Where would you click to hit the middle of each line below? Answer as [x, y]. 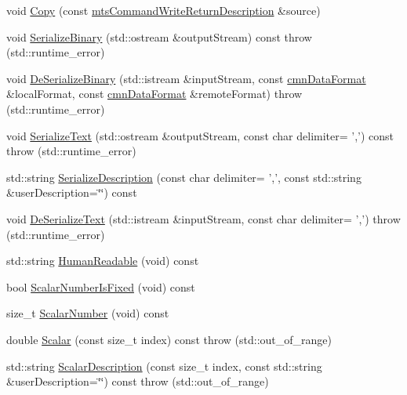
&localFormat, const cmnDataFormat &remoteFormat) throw [154, 94]
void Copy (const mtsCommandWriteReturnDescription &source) [164, 10]
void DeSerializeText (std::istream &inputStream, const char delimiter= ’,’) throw [203, 218]
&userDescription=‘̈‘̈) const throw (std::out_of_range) [138, 381]
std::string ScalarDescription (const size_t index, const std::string [164, 366]
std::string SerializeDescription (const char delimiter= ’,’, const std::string [184, 177]
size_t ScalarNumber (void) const [88, 313]
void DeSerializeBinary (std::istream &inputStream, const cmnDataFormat [186, 78]
